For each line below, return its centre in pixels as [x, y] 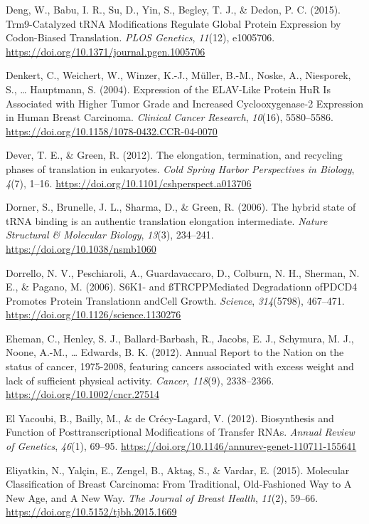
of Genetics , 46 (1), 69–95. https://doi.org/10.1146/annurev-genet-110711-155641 [181, 446]
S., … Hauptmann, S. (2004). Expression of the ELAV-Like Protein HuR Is [168, 89]
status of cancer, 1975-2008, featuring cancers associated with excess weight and [180, 366]
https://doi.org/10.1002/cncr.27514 [83, 394]
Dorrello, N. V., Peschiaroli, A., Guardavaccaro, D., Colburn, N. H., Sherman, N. [183, 272]
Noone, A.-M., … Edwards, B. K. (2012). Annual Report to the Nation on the [175, 352]
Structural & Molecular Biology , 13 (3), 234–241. [110, 235]
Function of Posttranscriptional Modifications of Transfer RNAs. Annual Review [180, 432]
